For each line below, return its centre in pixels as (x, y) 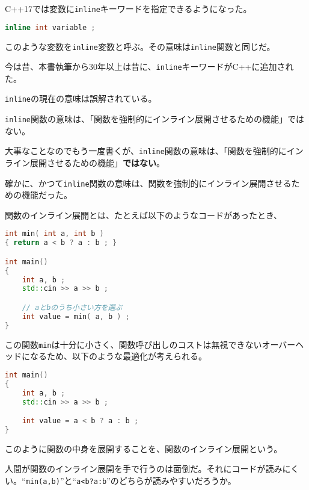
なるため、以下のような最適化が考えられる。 (118, 356)
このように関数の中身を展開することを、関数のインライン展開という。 (144, 448)
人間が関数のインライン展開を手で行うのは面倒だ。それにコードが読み (144, 469)
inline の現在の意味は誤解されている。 (81, 98)
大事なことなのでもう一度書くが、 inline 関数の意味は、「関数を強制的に (146, 151)
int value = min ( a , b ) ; (76, 316)
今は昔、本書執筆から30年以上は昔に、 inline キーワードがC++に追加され (149, 67)
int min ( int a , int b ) (54, 234)
